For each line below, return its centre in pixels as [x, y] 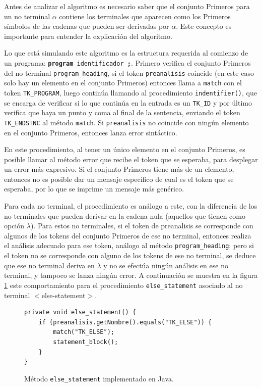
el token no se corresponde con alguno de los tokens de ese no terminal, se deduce [130, 255]
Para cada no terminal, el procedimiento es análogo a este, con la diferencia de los [131, 206]
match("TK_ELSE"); [84, 332]
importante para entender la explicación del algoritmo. [88, 36]
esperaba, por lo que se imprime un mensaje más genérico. [94, 189]
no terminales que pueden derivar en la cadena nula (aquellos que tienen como [125, 215]
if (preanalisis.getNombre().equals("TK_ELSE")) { [125, 322]
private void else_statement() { [80, 312]
